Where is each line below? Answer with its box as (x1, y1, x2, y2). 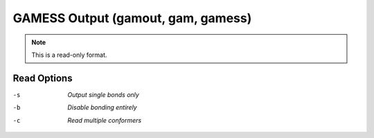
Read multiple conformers (67, 116, 142, 124)
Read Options (12, 72, 73, 84)
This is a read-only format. (31, 51, 107, 59)
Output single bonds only (67, 90, 140, 98)
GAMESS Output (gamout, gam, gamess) (12, 10, 252, 26)
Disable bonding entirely (67, 103, 138, 112)
